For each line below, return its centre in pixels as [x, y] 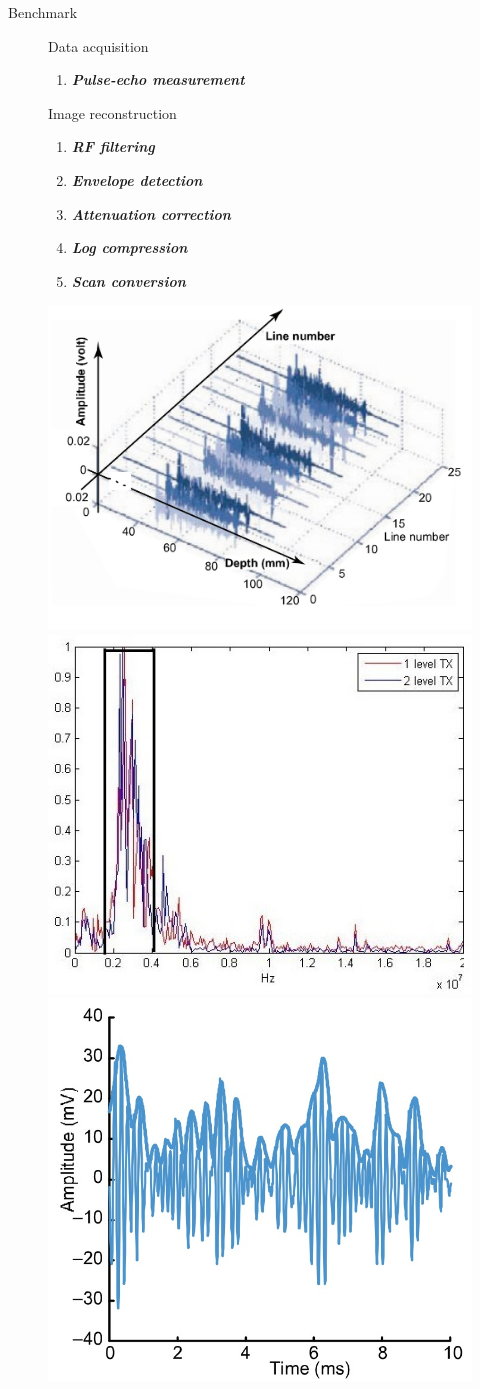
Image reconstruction [112, 112]
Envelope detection [137, 179]
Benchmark [43, 12]
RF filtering [113, 146]
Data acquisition [98, 45]
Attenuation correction [151, 213]
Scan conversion [128, 280]
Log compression [129, 247]
